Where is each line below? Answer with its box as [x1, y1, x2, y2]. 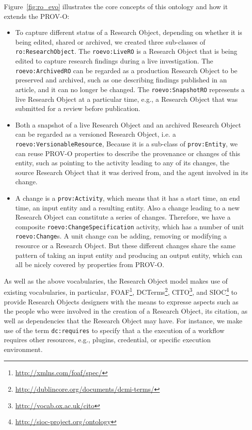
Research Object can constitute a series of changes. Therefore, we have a [15, 212, 231, 222]
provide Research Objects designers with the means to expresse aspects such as [4, 296, 239, 306]
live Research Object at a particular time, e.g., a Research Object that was [15, 94, 238, 104]
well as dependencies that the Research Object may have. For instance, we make [4, 315, 242, 325]
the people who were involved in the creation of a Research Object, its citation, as [4, 306, 248, 316]
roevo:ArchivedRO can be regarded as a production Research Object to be [15, 65, 237, 75]
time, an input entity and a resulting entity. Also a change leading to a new [15, 202, 240, 212]
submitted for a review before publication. [15, 103, 141, 113]
